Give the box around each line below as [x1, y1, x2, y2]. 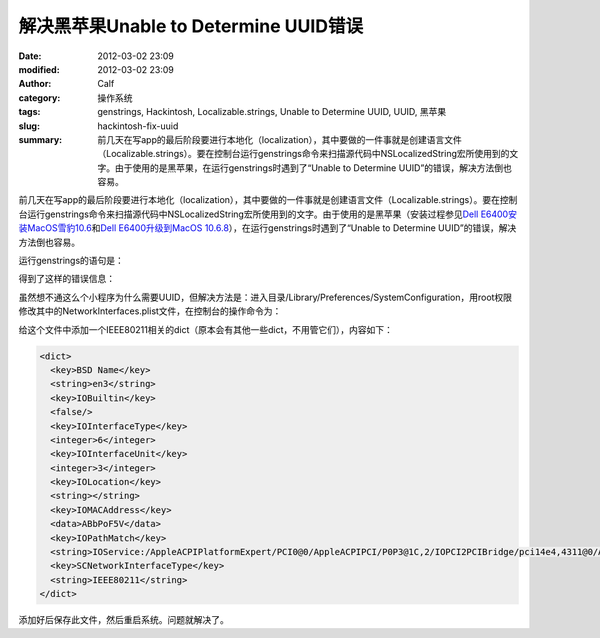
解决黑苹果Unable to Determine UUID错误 [18, 15, 364, 37]
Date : [18, 50, 42, 62]
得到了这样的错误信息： [18, 273, 115, 285]
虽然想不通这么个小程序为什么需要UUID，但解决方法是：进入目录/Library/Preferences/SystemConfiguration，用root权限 [18, 291, 513, 303]
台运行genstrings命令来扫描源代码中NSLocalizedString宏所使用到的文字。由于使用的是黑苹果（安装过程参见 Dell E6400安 [18, 208, 517, 220]
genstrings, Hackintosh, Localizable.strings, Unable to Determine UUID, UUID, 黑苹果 [97, 106, 447, 118]
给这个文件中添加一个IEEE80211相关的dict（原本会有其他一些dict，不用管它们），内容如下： [18, 323, 394, 335]
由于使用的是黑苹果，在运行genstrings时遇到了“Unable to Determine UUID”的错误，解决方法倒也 [114, 161, 512, 174]
